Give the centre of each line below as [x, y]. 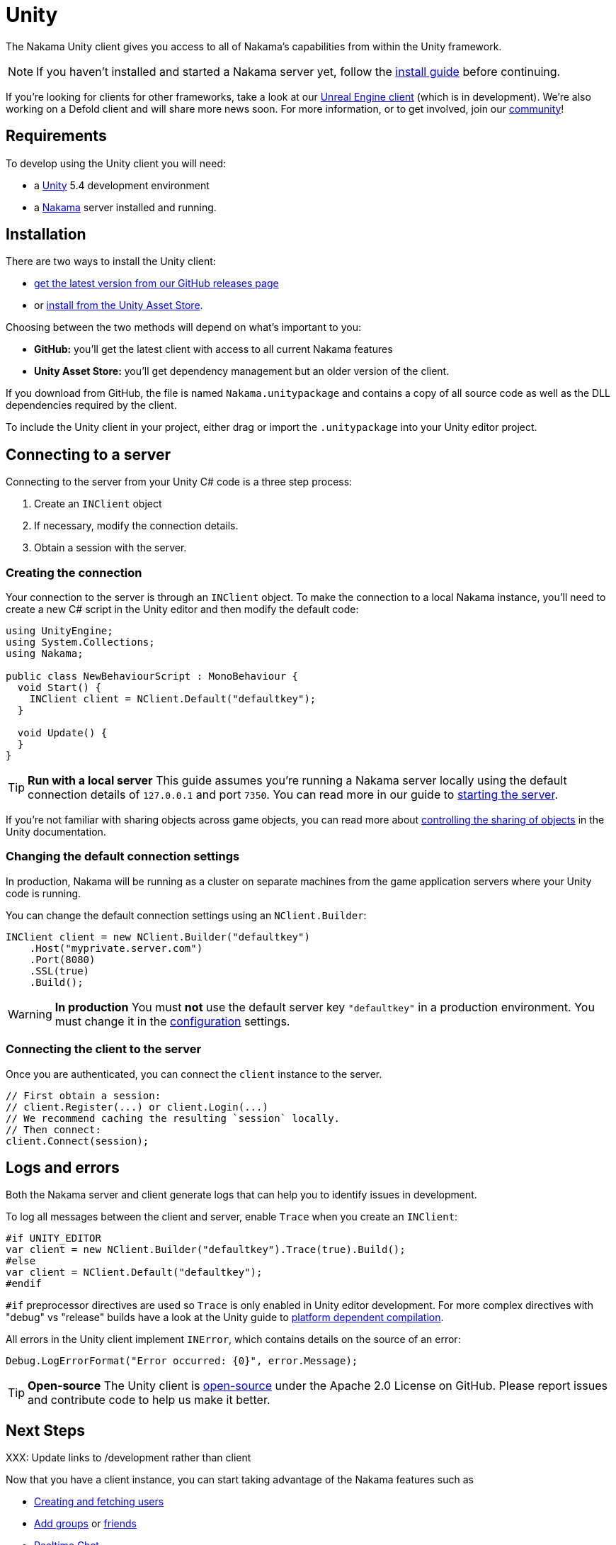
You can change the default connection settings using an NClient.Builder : [186, 915]
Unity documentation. [56, 832]
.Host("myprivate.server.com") [116, 948]
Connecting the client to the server [104, 1049]
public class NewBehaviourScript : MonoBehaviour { [152, 676]
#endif [24, 1284]
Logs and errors [63, 1167]
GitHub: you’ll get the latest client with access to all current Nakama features [213, 349]
